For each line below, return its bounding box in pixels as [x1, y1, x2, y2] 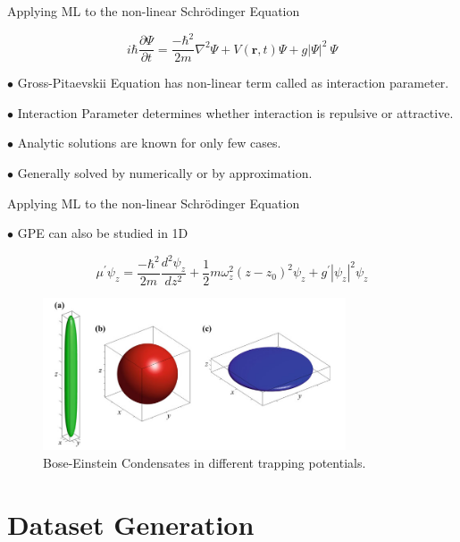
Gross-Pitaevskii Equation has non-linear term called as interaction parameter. [17, 73, 449, 92]
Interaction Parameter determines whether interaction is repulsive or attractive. [17, 103, 454, 122]
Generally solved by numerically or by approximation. [17, 163, 313, 182]
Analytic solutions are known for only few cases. [17, 133, 281, 152]
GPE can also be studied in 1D [17, 224, 188, 242]
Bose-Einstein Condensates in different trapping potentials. [43, 453, 366, 471]
